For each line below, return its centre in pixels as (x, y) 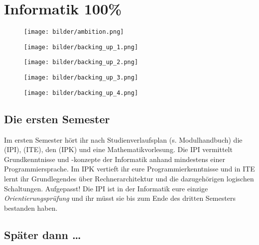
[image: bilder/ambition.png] (74, 32)
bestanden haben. (31, 207)
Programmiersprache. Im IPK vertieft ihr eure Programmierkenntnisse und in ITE (129, 169)
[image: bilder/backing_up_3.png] (81, 78)
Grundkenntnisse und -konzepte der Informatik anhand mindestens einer (115, 159)
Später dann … (43, 234)
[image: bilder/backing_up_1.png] (81, 47)
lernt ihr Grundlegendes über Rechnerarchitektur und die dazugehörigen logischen (129, 178)
